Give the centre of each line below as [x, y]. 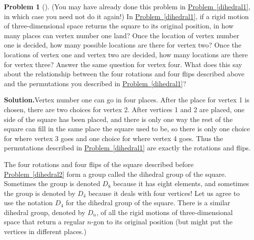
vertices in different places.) [45, 231]
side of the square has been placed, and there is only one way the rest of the [118, 119]
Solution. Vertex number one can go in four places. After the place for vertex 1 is [127, 100]
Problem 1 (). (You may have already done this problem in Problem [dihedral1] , [127, 6]
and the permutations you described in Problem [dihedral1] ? [95, 83]
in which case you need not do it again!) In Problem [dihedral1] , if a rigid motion [127, 16]
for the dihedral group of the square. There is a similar [148, 203]
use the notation [28, 203]
